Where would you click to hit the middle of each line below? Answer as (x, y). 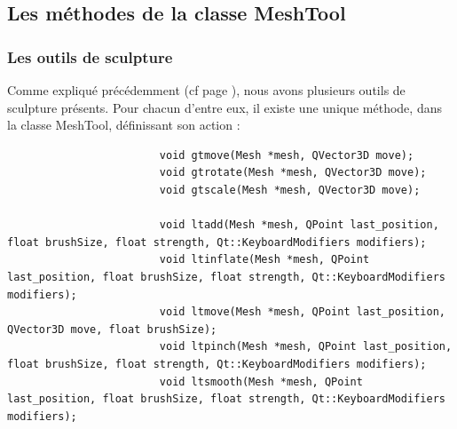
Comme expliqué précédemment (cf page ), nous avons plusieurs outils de (206, 90)
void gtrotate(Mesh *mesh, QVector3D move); (293, 173)
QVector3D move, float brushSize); (112, 329)
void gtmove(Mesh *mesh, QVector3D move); (287, 155)
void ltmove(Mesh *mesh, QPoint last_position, (302, 312)
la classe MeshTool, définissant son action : (124, 125)
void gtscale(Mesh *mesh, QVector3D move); (290, 190)
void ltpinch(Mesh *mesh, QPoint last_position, (306, 347)
